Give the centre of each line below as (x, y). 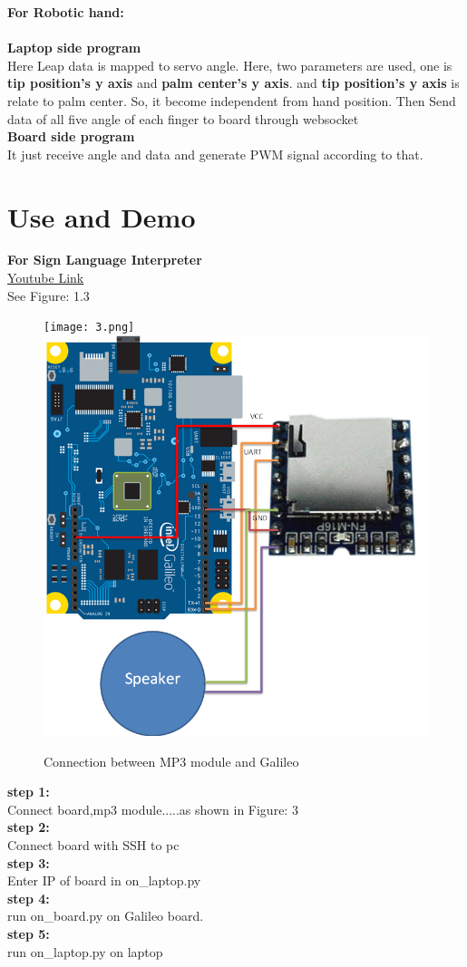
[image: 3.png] (89, 328)
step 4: (29, 898)
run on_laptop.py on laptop (85, 951)
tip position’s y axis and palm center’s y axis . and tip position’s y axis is (233, 83)
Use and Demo (102, 216)
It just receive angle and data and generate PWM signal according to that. (215, 154)
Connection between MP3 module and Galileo (171, 761)
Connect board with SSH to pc (93, 845)
